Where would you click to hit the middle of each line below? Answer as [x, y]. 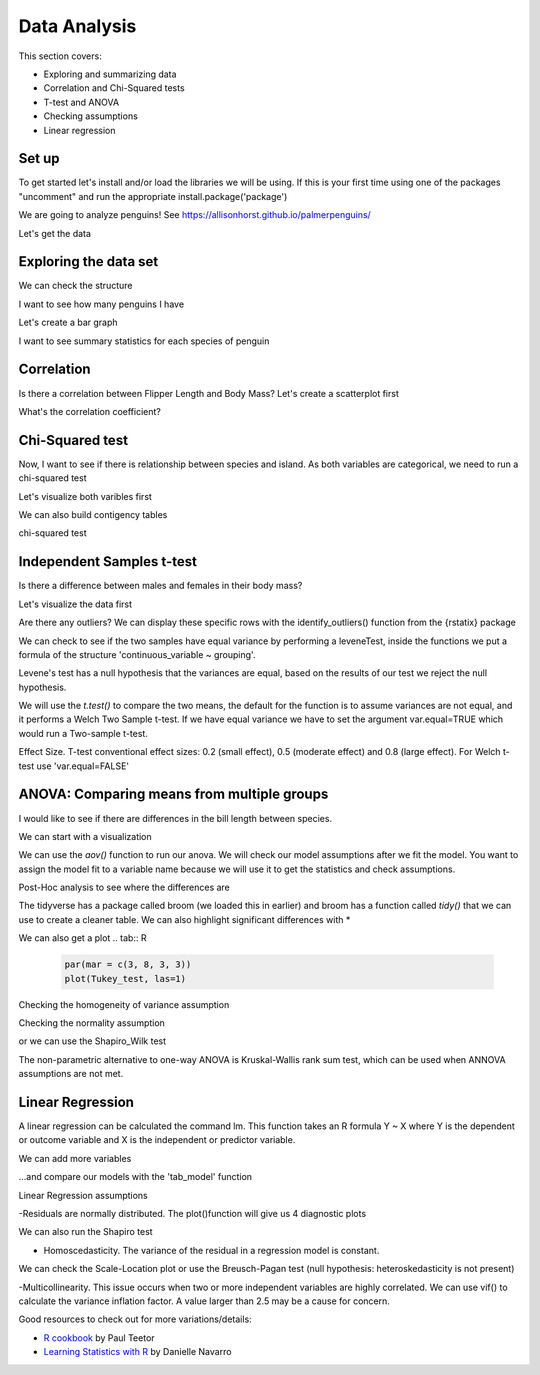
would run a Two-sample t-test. [83, 733]
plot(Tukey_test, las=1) [125, 978]
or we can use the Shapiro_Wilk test [92, 1041]
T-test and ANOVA [81, 102]
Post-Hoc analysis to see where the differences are [124, 887]
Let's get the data [55, 233]
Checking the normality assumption [91, 1023]
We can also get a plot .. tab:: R [82, 938]
